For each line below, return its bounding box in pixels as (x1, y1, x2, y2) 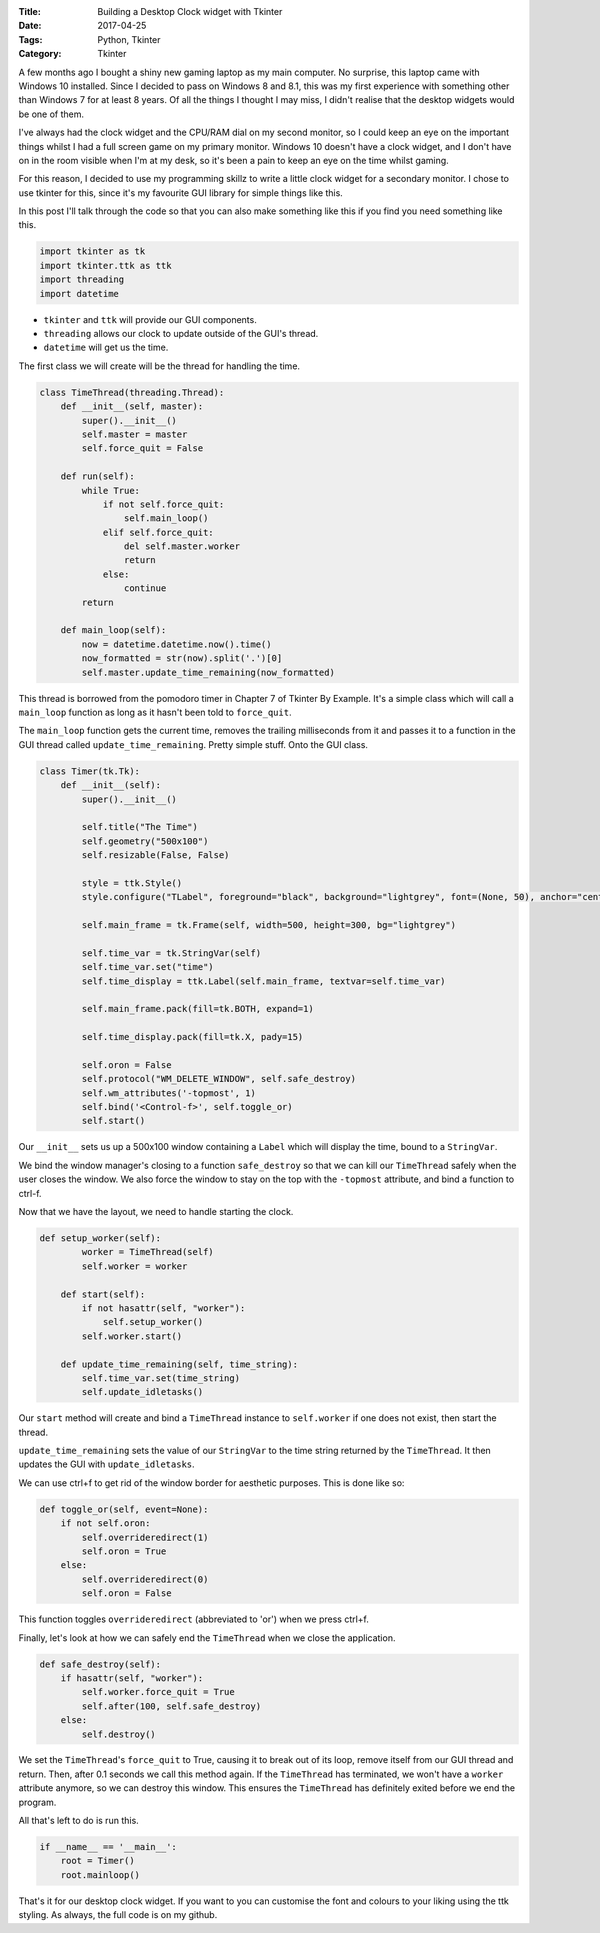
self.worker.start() (81, 1330, 183, 1342)
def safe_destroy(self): (39, 1658, 162, 1670)
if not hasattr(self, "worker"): (81, 1302, 246, 1314)
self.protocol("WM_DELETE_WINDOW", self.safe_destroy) (81, 1073, 357, 1085)
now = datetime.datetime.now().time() (81, 638, 272, 650)
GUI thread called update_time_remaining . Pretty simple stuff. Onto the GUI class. (18, 738, 369, 750)
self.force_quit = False (81, 443, 204, 454)
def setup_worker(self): (39, 1233, 162, 1244)
